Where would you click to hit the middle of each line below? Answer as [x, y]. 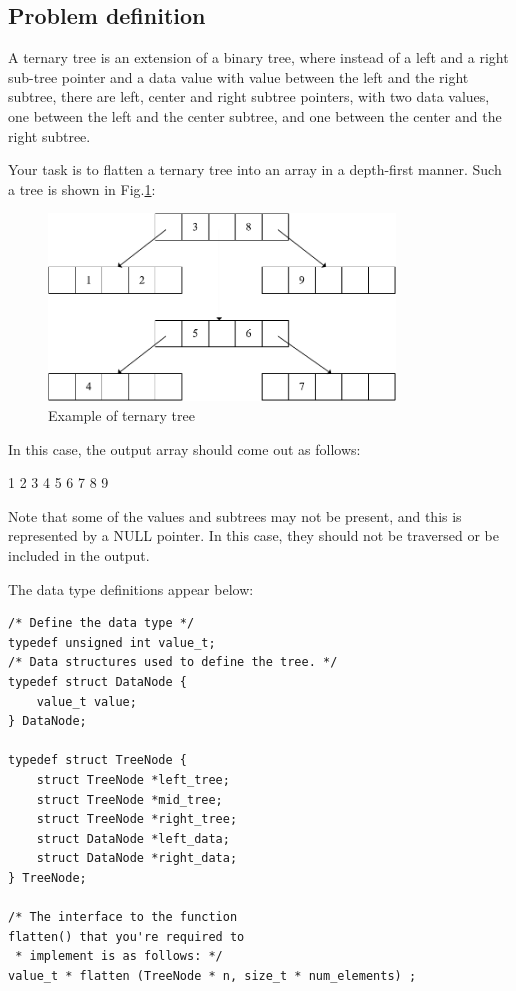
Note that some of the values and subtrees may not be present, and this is [235, 515]
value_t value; [86, 701]
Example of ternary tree [121, 415]
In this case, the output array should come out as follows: [184, 448]
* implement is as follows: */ [119, 956]
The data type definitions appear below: [131, 588]
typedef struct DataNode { [97, 681]
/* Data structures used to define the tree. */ [173, 662]
